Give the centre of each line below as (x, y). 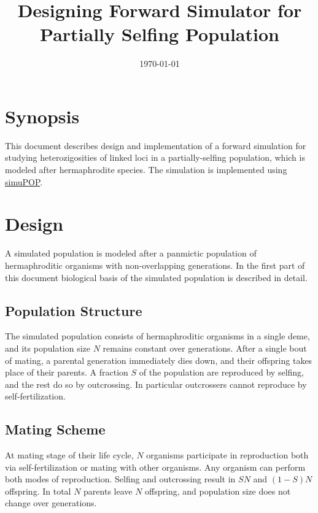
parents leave (108, 491)
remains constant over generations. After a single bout (205, 348)
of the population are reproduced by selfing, (221, 372)
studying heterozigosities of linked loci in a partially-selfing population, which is (155, 157)
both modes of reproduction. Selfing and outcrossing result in (120, 479)
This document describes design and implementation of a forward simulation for (156, 145)
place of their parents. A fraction (67, 372)
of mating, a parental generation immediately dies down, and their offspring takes (159, 360)
